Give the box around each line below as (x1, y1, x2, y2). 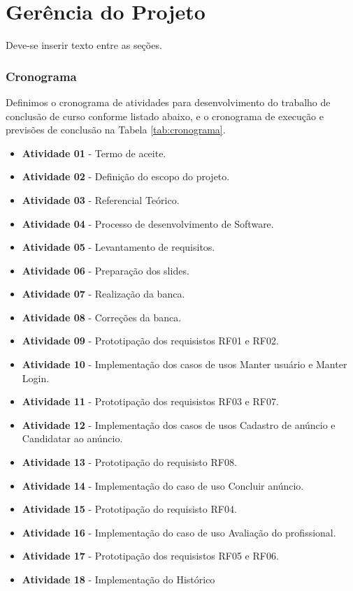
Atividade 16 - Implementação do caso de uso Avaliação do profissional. (22, 525, 336, 539)
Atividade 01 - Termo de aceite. (22, 145, 166, 160)
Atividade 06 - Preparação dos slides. (22, 263, 189, 277)
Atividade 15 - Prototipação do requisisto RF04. (22, 502, 237, 516)
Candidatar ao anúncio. (22, 431, 123, 446)
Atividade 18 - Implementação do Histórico (22, 572, 215, 586)
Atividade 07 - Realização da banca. (22, 286, 185, 301)
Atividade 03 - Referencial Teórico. (22, 192, 180, 207)
